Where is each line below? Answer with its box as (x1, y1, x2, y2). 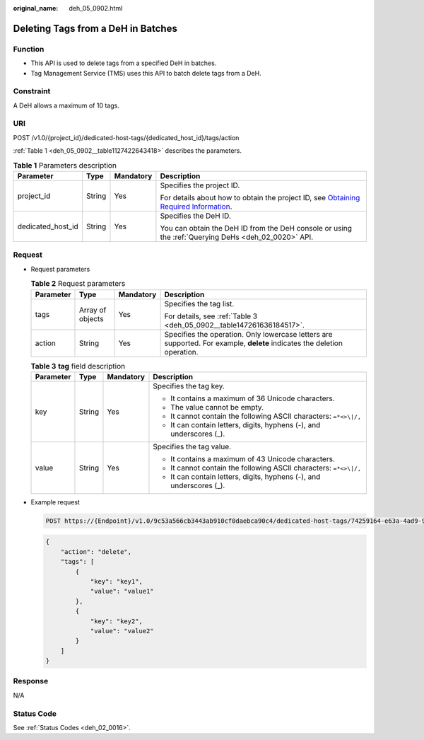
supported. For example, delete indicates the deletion (164, 338, 343, 348)
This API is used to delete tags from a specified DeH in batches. (30, 59, 217, 67)
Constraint (13, 86, 51, 96)
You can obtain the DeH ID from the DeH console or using (160, 223, 353, 233)
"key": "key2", (90, 617, 143, 625)
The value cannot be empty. (170, 402, 264, 412)
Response (13, 676, 49, 686)
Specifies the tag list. (164, 299, 235, 308)
